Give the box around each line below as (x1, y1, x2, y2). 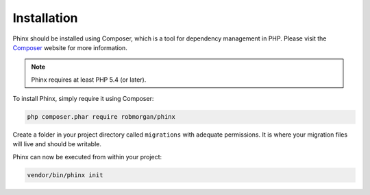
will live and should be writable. (12, 140, 102, 148)
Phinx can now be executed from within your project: (12, 152, 162, 161)
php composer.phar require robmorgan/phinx (27, 113, 176, 121)
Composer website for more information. (12, 43, 128, 51)
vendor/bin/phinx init (27, 171, 103, 179)
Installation (12, 10, 78, 25)
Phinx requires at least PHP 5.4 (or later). (31, 76, 147, 84)
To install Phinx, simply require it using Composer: (12, 95, 154, 103)
